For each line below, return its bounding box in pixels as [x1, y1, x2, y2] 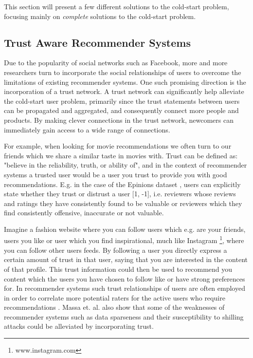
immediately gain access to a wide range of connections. [4, 124, 170, 134]
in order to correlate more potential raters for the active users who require [4, 292, 225, 302]
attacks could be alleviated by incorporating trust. [4, 321, 154, 331]
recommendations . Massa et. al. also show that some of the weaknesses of [4, 302, 225, 312]
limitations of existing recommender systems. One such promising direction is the [4, 76, 246, 87]
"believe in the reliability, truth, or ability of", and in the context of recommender [4, 160, 247, 170]
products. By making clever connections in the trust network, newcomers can [4, 114, 234, 125]
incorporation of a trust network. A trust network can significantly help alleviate [4, 86, 244, 96]
